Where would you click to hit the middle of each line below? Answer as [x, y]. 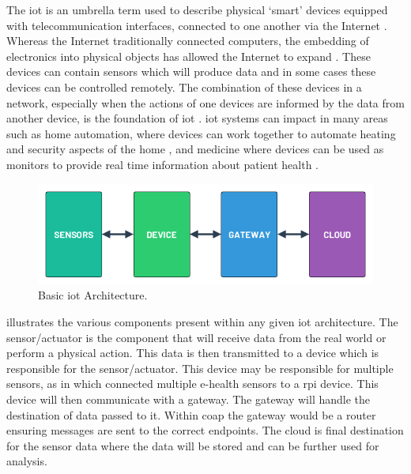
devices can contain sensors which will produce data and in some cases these [191, 71]
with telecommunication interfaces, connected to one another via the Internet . [197, 25]
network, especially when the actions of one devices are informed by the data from [205, 102]
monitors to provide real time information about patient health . [163, 164]
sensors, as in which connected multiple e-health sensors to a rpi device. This [192, 384]
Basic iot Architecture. [93, 295]
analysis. [27, 461]
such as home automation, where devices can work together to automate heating [201, 133]
